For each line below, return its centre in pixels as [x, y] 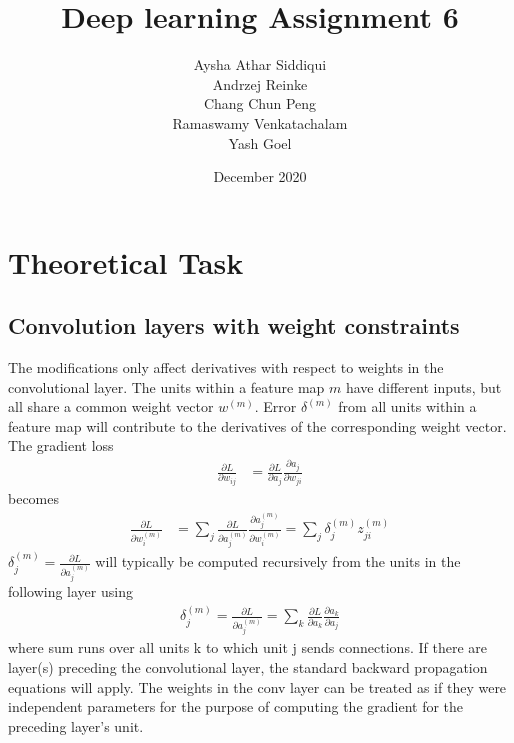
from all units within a [407, 406]
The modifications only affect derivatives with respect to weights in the [226, 367]
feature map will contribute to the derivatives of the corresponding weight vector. [257, 425]
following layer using [70, 591]
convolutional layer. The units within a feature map [166, 386]
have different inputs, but [423, 386]
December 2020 [260, 176]
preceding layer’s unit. [76, 725]
